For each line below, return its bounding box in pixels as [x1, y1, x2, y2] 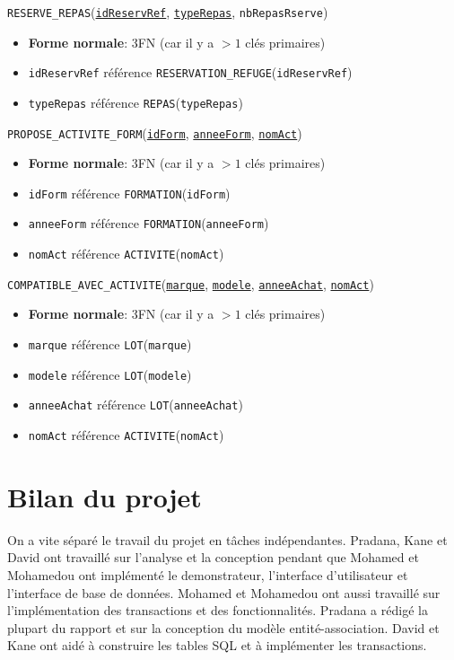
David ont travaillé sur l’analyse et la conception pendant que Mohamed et [7, 548, 419, 567]
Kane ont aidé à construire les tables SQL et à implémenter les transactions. [7, 636, 427, 655]
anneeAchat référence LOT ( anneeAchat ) [28, 395, 243, 414]
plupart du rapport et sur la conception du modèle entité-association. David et [7, 618, 440, 637]
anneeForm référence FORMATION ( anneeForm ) [28, 214, 269, 233]
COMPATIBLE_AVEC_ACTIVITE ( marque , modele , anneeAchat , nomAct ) [7, 274, 374, 293]
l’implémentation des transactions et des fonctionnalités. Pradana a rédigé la [7, 601, 428, 620]
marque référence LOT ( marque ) [28, 335, 192, 354]
